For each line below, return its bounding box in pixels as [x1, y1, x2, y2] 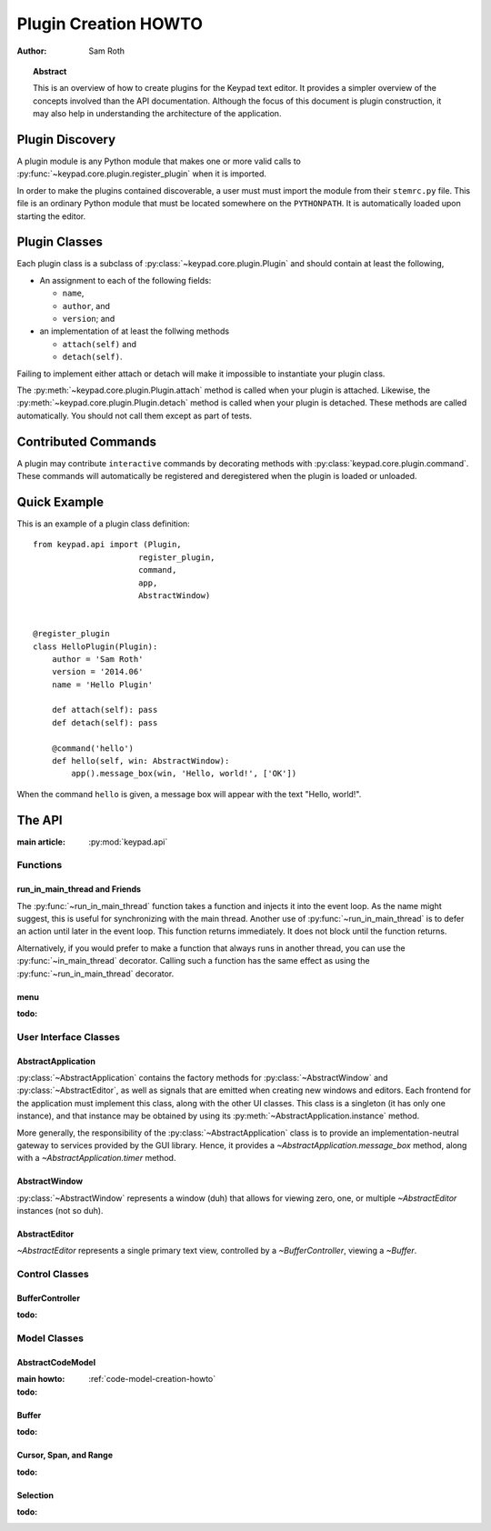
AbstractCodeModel [16, 1356, 95, 1367]
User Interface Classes [16, 1030, 120, 1043]
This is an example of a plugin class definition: [16, 518, 190, 529]
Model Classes [16, 1332, 84, 1345]
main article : [16, 836, 65, 847]
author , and [62, 300, 111, 311]
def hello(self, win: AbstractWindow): [51, 755, 230, 766]
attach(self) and [62, 338, 136, 349]
